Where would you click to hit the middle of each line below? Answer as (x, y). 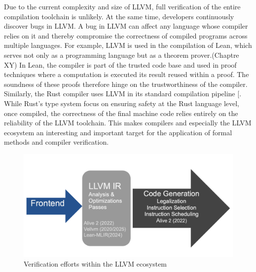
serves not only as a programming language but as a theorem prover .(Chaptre (122, 55)
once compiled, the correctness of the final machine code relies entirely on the (121, 113)
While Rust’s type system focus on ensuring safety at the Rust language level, (122, 103)
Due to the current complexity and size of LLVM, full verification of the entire (122, 6)
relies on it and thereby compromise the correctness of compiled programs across (126, 35)
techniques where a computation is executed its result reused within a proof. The (127, 74)
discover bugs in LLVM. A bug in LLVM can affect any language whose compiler (126, 26)
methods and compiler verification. (56, 142)
